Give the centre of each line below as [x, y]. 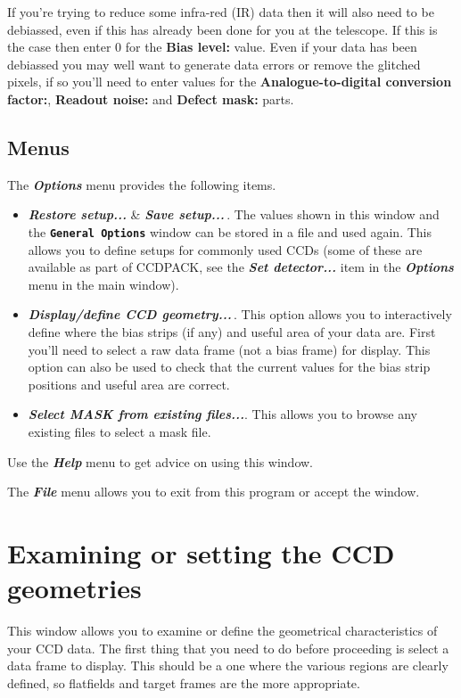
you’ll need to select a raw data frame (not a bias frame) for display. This [229, 349]
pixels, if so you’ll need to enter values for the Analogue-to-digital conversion [230, 82]
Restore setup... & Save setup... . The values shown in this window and [234, 214]
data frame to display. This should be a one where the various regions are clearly [228, 665]
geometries [74, 588]
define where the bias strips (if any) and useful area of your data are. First [232, 331]
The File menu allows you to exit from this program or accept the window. [214, 492]
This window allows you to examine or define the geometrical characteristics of [222, 631]
